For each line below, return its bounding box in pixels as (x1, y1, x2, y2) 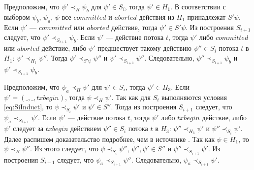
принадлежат (187, 11, 226, 22)
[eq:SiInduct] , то (4, 102, 53, 112)
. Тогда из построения (111, 102, 177, 112)
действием (70, 123, 101, 134)
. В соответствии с (170, 1, 226, 11)
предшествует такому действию (97, 43, 192, 53)
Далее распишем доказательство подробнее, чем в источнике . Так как (4, 134, 215, 144)
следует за (13, 123, 44, 134)
